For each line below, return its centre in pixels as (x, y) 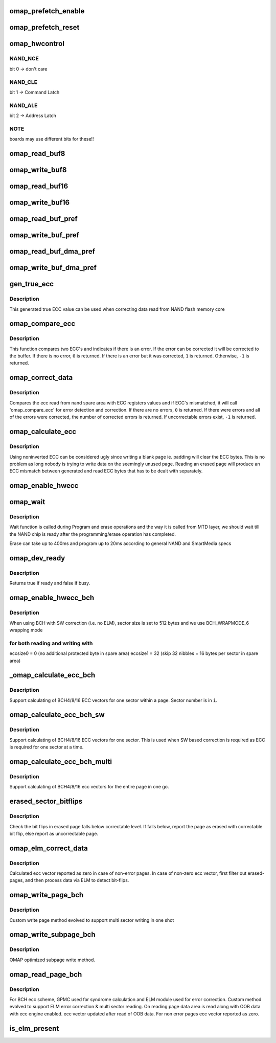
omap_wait (27, 502)
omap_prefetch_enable (47, 11)
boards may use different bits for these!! (52, 139)
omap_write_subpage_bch (52, 935)
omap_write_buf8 (38, 170)
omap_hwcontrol (37, 44)
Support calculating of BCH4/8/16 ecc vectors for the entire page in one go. (89, 787)
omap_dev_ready (37, 558)
